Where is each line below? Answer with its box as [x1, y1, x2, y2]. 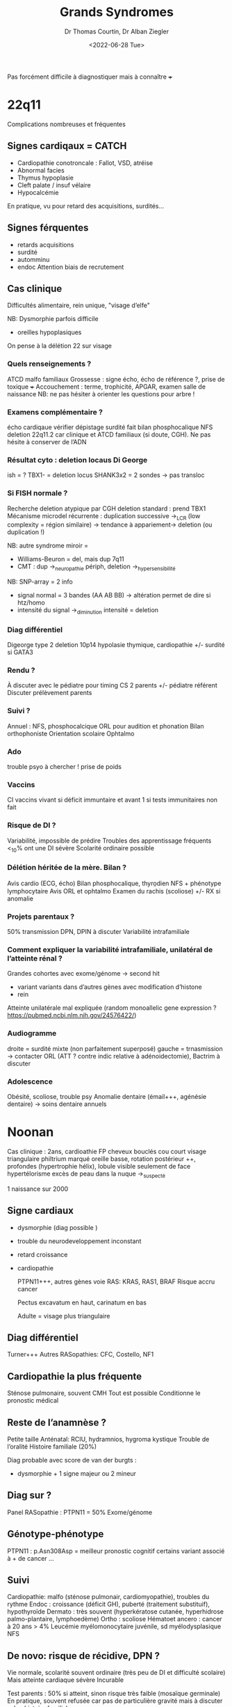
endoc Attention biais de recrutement [17, 263, 124, 271]
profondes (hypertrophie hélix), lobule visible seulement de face [7, 1162, 191, 1170]
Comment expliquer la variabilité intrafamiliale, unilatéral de [7, 944, 213, 954]
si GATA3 [7, 648, 33, 657]
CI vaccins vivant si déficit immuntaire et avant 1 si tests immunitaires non [7, 795, 217, 804]
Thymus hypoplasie [17, 173, 74, 182]
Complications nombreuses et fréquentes [7, 120, 126, 128]
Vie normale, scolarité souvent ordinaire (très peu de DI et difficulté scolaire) [7, 1669, 226, 1677]
